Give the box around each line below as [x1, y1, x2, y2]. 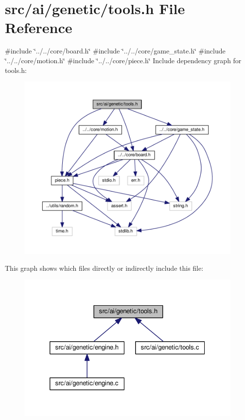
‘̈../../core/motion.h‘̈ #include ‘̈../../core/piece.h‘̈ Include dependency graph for [5, 55, 242, 65]
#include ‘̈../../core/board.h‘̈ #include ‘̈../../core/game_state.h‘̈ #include [5, 46, 226, 56]
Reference [5, 17, 72, 37]
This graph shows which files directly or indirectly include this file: [5, 262, 204, 273]
